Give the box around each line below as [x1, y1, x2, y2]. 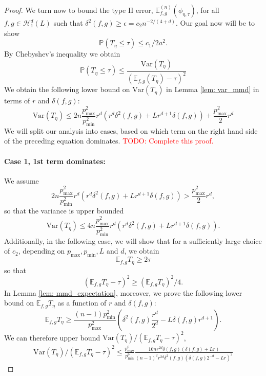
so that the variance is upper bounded [4, 205, 124, 216]
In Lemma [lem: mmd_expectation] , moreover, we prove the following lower [4, 287, 242, 298]
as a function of [57, 297, 107, 308]
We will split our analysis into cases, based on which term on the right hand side [4, 125, 258, 136]
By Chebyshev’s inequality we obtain [4, 48, 120, 59]
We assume [4, 175, 39, 186]
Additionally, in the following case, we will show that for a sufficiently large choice [4, 235, 262, 246]
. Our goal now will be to [176, 17, 255, 28]
